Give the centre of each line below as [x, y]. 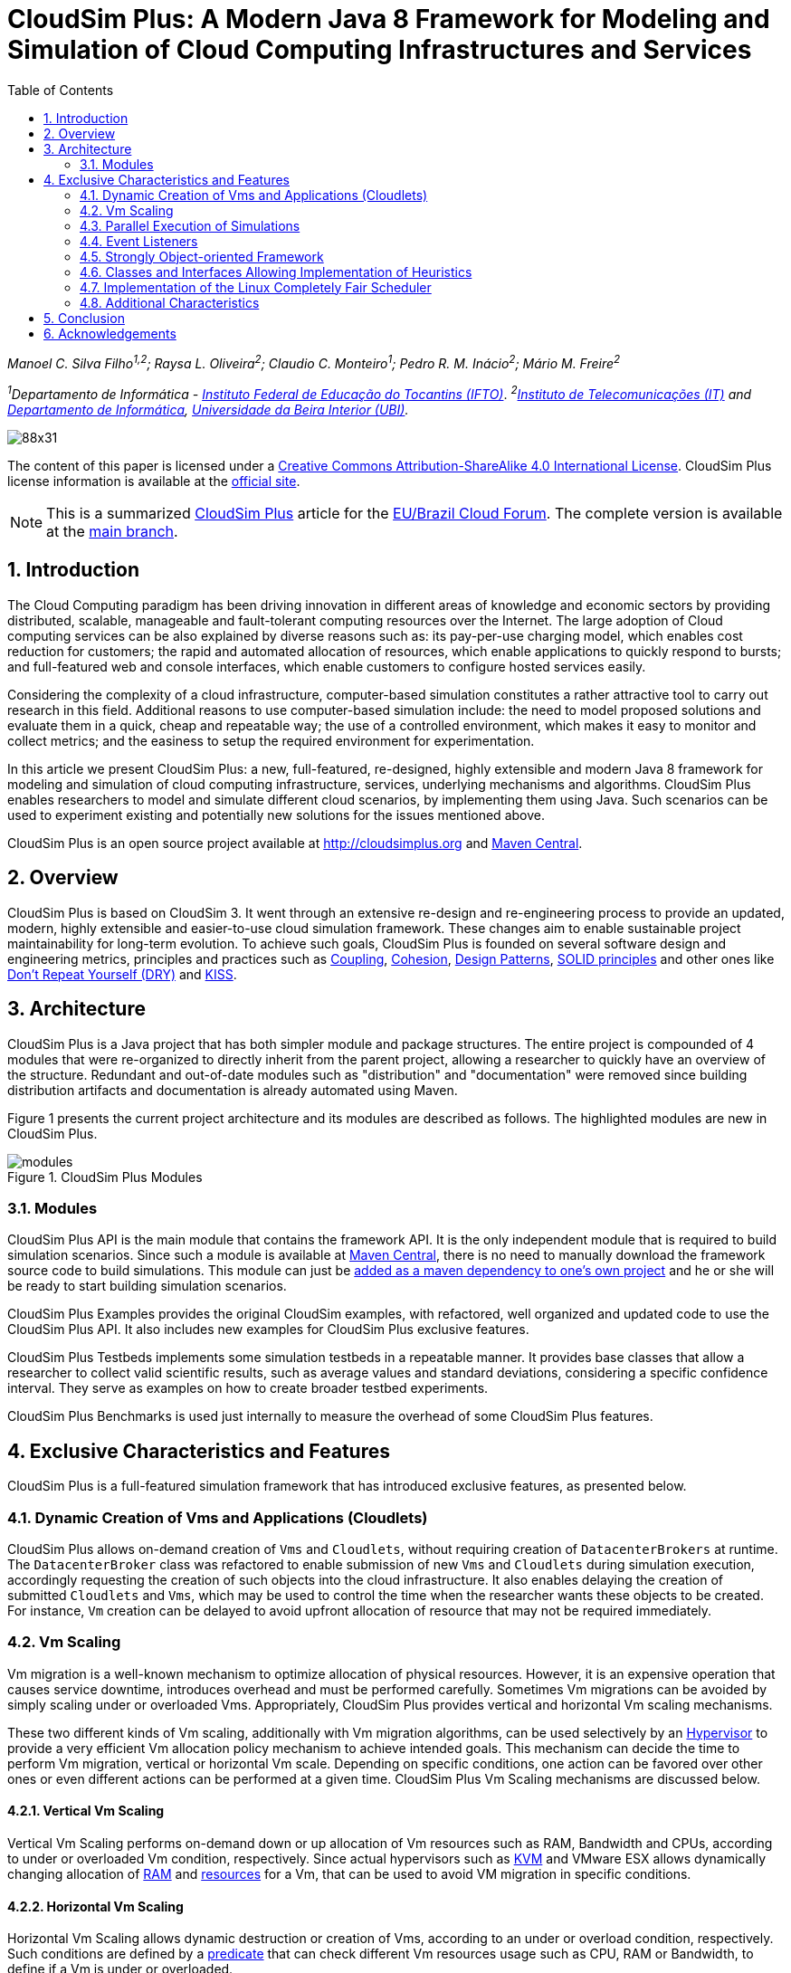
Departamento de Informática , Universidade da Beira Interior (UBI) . [208, 410]
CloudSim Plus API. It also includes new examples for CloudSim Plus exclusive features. [268, 1330]
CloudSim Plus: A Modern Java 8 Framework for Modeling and [389, 19]
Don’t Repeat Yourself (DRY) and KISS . [122, 974]
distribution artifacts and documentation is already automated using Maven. [233, 1090]
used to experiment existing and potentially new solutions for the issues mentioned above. [276, 815]
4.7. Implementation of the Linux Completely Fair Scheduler [256, 287]
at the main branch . [112, 532]
